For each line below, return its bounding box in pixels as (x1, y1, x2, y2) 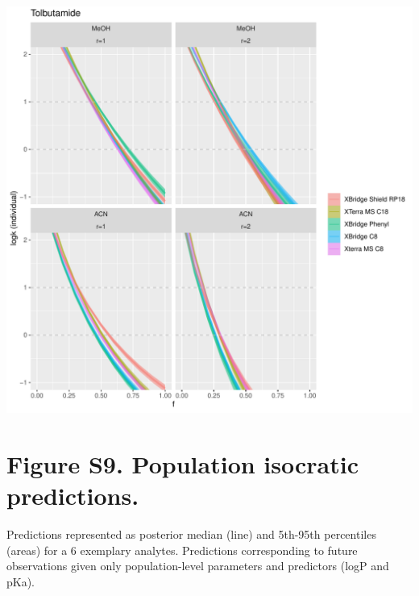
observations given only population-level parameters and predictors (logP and (6, 557, 389, 574)
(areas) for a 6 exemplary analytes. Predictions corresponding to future (6, 541, 358, 558)
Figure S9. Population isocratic (6, 447, 359, 480)
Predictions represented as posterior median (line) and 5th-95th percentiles (6, 525, 376, 542)
